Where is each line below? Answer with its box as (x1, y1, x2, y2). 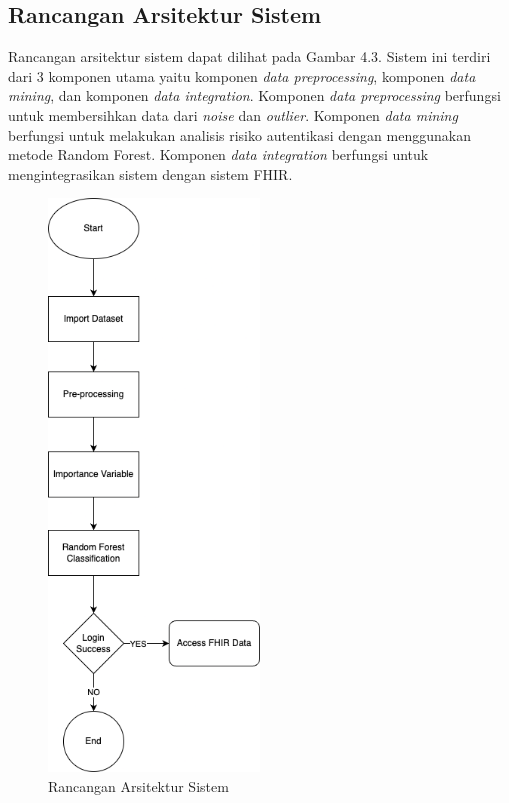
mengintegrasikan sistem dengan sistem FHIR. (8, 163, 293, 184)
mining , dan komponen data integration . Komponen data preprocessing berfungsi (8, 85, 501, 106)
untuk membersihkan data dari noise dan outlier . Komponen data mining (8, 104, 458, 125)
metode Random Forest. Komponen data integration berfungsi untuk (8, 144, 429, 165)
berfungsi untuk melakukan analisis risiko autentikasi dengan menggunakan (8, 124, 471, 145)
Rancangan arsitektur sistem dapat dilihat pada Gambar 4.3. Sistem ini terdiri (8, 46, 491, 67)
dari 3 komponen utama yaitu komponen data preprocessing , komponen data (8, 65, 476, 86)
